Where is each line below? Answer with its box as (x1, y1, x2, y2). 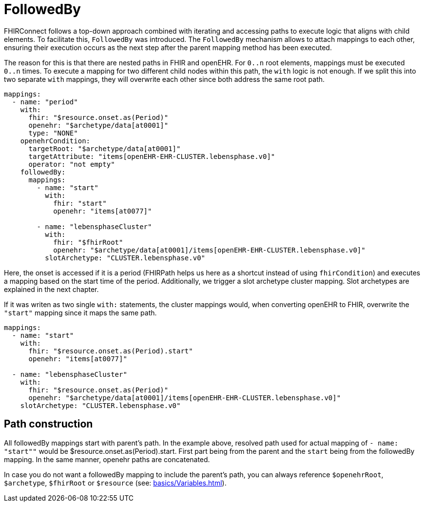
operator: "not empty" (28, 160, 115, 168)
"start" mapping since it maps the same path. (4, 308, 157, 317)
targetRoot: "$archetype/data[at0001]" (28, 144, 181, 153)
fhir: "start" (53, 199, 107, 207)
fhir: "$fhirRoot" (53, 238, 123, 246)
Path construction (4, 418, 93, 430)
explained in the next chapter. (4, 285, 99, 293)
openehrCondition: (20, 136, 91, 145)
